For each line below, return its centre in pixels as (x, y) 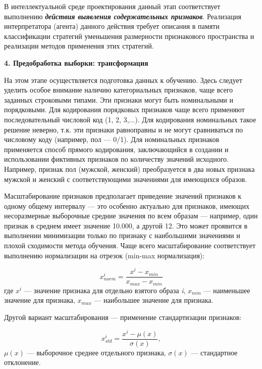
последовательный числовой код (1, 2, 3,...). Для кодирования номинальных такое (130, 119)
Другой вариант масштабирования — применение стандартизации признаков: (123, 317)
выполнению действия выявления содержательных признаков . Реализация (123, 16)
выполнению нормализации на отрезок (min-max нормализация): (104, 255)
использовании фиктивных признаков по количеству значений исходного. (116, 159)
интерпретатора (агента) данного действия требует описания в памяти (112, 26)
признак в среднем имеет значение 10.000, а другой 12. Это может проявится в (126, 225)
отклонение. (22, 362)
